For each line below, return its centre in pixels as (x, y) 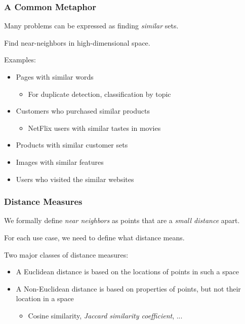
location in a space (45, 298)
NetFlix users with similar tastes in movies (94, 128)
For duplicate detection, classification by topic (99, 94)
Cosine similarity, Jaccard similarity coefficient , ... (105, 315)
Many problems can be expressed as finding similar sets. (91, 26)
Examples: (20, 60)
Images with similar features (60, 161)
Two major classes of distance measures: (66, 254)
